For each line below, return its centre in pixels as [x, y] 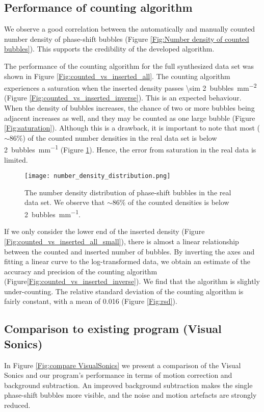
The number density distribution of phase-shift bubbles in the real [128, 192]
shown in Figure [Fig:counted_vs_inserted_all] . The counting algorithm [117, 76]
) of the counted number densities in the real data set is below [120, 137]
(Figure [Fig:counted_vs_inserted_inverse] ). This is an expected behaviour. [123, 98]
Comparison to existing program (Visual [113, 329]
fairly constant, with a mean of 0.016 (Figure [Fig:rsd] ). [91, 301]
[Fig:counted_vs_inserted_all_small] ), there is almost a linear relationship [122, 241]
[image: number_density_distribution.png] [98, 176]
